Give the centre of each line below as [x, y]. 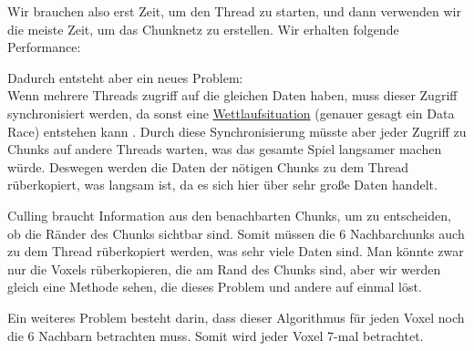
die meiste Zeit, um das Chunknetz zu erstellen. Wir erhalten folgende [203, 29]
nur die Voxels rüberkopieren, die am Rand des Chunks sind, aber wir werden [224, 268]
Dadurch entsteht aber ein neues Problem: [125, 77]
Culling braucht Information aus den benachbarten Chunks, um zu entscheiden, [229, 215]
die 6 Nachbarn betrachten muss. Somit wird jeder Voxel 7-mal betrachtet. [216, 335]
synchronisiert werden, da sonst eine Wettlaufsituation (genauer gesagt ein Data [231, 113]
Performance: [44, 47]
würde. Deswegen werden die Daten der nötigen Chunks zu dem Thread [208, 166]
